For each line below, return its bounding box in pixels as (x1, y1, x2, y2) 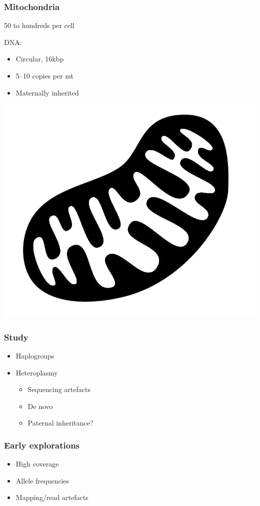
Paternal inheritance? (27, 417, 93, 428)
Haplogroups (15, 350, 54, 360)
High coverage (15, 458, 59, 469)
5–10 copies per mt (15, 70, 74, 80)
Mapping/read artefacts (15, 492, 88, 502)
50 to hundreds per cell (4, 20, 74, 30)
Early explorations (4, 438, 80, 451)
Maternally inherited (15, 87, 79, 97)
